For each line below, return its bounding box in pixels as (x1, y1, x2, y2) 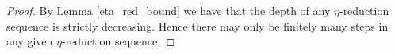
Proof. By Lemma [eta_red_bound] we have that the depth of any (6, 2, 331, 18)
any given (6, 33, 53, 49)
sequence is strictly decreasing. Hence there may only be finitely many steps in (6, 17, 389, 34)
